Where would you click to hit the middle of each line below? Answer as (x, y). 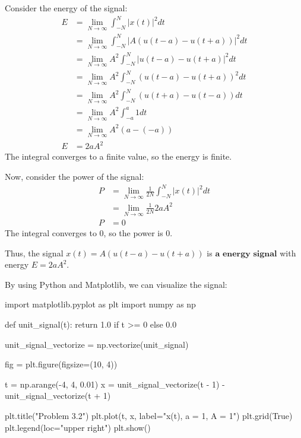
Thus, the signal (34, 253)
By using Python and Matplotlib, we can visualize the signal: (116, 284)
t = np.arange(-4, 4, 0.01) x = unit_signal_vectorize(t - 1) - (115, 384)
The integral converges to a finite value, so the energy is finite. (118, 156)
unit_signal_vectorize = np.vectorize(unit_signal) (97, 344)
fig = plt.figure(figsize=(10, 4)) (61, 364)
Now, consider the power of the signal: (75, 176)
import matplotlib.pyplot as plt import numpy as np (100, 304)
